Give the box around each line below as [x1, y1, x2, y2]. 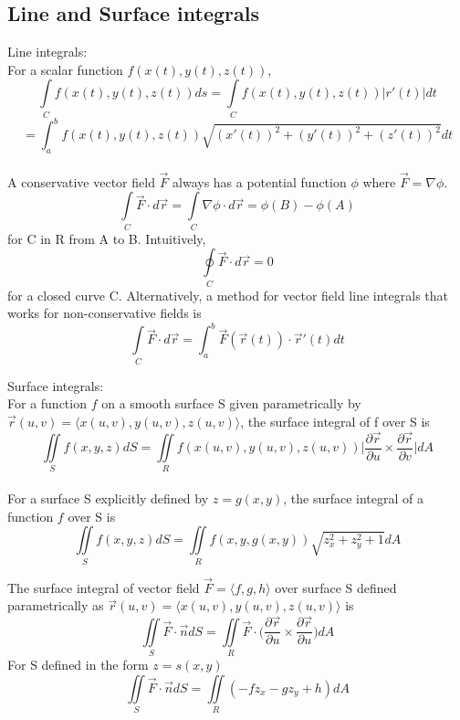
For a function [7, 394, 87, 413]
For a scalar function [7, 59, 123, 79]
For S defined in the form [7, 655, 149, 674]
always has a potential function [172, 172, 347, 191]
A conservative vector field [7, 172, 155, 191]
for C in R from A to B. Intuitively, [7, 228, 206, 248]
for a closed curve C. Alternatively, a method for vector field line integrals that [7, 285, 448, 304]
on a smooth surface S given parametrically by [101, 394, 361, 413]
